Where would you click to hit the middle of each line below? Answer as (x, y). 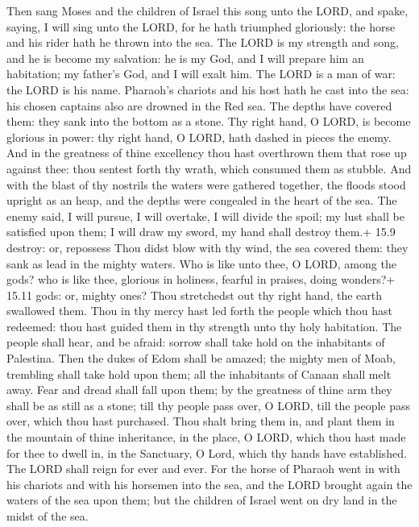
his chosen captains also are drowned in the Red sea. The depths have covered (199, 105)
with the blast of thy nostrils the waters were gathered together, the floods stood (206, 184)
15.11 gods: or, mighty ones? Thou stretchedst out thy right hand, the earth (194, 295)
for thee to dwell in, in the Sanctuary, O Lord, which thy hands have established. (207, 452)
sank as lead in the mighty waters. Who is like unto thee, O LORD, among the (201, 263)
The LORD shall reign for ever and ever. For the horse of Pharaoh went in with (203, 469)
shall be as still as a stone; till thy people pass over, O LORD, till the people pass (209, 405)
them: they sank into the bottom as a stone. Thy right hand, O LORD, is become (209, 121)
